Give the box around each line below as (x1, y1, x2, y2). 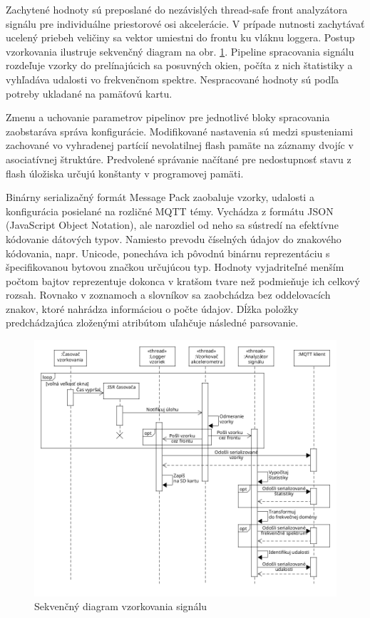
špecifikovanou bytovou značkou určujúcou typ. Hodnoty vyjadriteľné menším (6, 259, 344, 274)
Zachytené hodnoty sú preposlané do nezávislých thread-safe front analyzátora (6, 2, 348, 16)
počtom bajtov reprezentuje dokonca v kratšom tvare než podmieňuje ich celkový (6, 273, 360, 288)
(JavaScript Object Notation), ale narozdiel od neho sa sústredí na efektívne (6, 217, 339, 232)
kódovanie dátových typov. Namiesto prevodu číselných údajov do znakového (6, 231, 341, 246)
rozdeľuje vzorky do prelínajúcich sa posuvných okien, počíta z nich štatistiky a (6, 58, 353, 73)
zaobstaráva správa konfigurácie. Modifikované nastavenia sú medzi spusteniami (6, 123, 354, 138)
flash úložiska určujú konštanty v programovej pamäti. (6, 165, 244, 180)
